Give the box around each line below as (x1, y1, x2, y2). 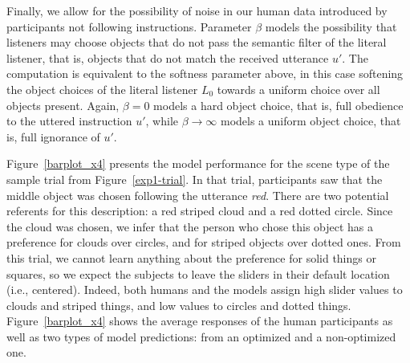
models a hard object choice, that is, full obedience (153, 96, 404, 113)
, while (145, 112, 178, 129)
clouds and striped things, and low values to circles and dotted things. (6, 296, 351, 313)
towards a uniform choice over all (217, 80, 380, 97)
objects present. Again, (6, 96, 120, 113)
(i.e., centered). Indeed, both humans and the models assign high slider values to (6, 281, 403, 298)
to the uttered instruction (6, 112, 132, 129)
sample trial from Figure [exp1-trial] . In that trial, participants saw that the (6, 170, 383, 187)
